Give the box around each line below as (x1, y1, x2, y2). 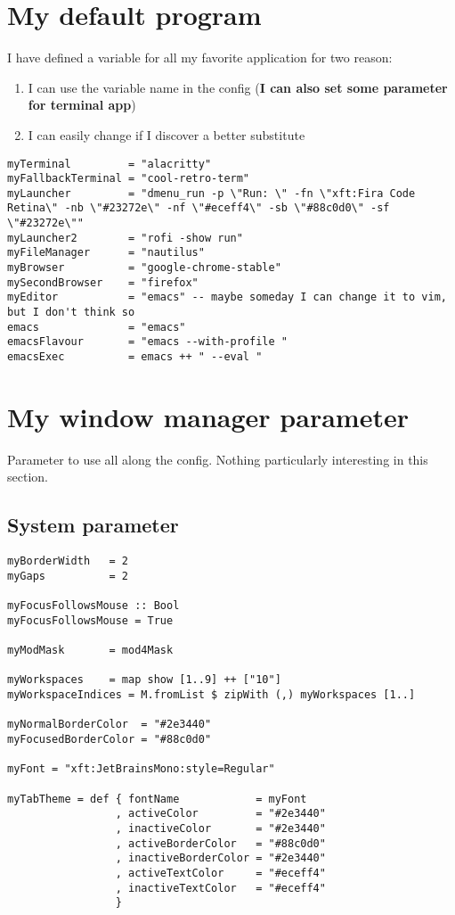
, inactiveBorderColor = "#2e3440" (115, 852, 326, 865)
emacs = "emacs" (7, 320, 186, 334)
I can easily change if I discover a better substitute (28, 125, 305, 144)
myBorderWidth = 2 (7, 555, 129, 568)
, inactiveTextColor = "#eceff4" (115, 881, 326, 894)
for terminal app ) (28, 95, 136, 114)
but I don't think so (7, 306, 135, 319)
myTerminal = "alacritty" (7, 157, 212, 170)
